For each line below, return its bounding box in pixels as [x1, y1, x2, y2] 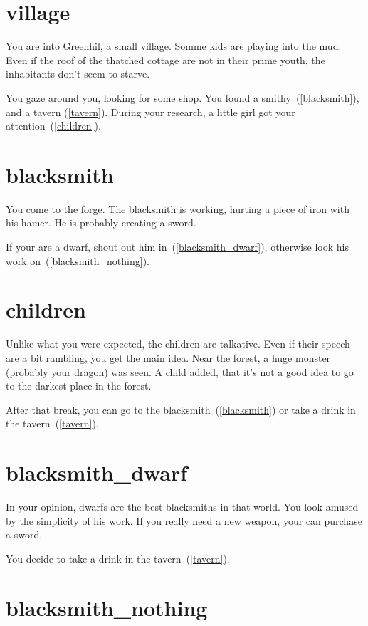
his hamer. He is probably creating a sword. [6, 215, 196, 230]
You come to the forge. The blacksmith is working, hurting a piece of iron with [6, 201, 349, 216]
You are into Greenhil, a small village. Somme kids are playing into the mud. [6, 38, 342, 53]
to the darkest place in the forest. [6, 378, 152, 393]
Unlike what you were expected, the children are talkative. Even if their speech [6, 336, 350, 351]
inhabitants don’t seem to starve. [6, 66, 150, 81]
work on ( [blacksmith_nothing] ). [6, 253, 150, 268]
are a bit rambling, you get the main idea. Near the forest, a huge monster [6, 350, 331, 365]
